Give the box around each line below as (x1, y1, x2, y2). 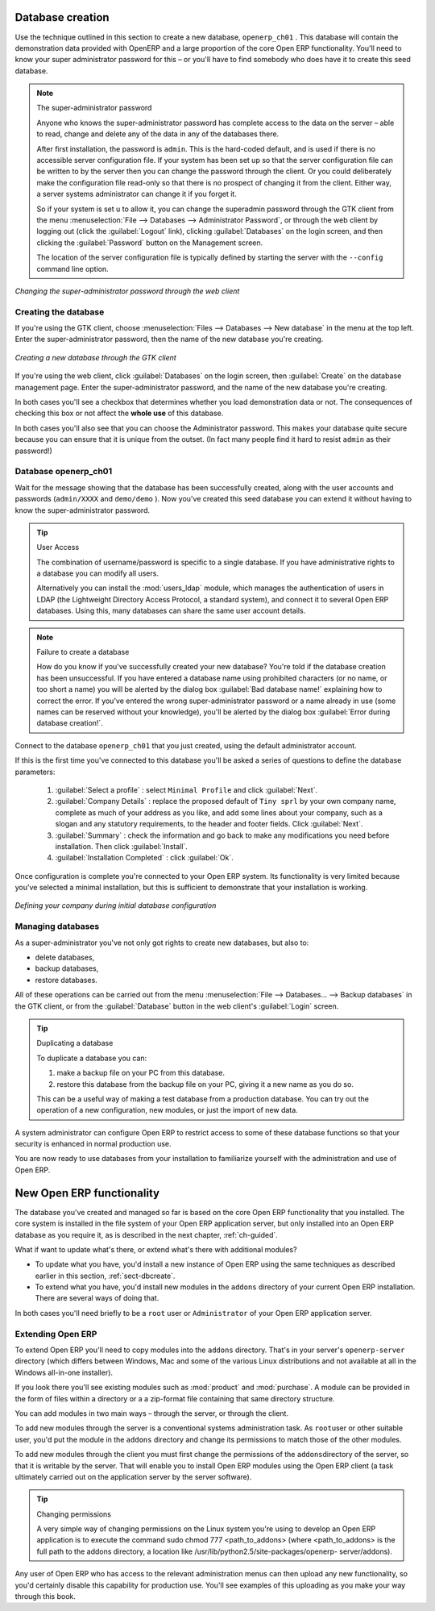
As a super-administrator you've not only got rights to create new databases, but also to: (14, 938, 309, 947)
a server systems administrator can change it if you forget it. (36, 189, 237, 199)
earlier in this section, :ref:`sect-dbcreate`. (35, 1271, 176, 1280)
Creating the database (14, 306, 105, 318)
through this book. (14, 1592, 77, 1601)
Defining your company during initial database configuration (14, 901, 217, 910)
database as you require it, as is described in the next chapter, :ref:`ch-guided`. (14, 1230, 278, 1239)
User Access (36, 543, 80, 552)
